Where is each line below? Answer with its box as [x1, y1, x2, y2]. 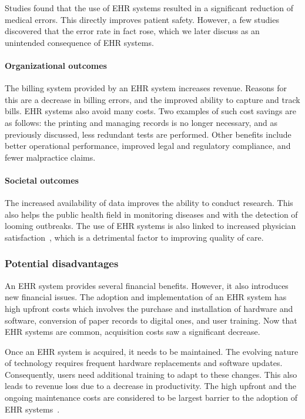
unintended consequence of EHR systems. [5, 36, 154, 48]
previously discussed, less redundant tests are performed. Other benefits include [5, 128, 291, 140]
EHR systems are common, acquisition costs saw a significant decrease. [5, 325, 260, 338]
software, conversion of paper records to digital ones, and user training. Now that [5, 314, 297, 326]
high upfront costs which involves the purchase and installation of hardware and [5, 302, 293, 314]
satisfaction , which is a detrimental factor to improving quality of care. [5, 231, 264, 243]
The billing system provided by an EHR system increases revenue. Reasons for [5, 82, 287, 94]
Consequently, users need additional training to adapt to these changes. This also [5, 368, 297, 380]
